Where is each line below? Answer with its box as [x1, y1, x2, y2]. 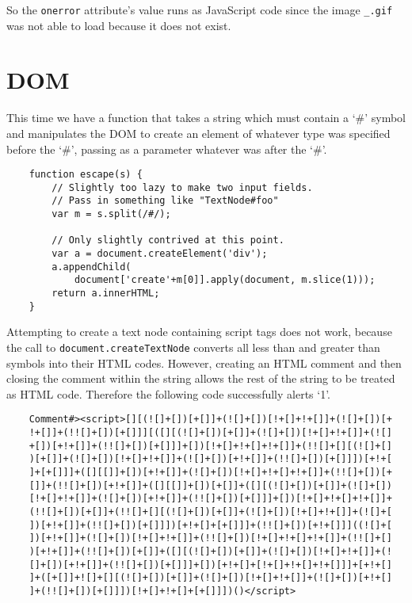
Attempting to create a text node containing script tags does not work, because [6, 323, 392, 340]
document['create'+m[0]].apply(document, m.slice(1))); [74, 274, 376, 286]
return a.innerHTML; [51, 288, 160, 300]
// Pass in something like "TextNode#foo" [51, 195, 279, 207]
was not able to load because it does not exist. [6, 17, 231, 33]
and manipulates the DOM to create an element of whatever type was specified [6, 124, 391, 141]
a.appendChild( [51, 261, 132, 273]
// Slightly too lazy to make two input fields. [51, 181, 313, 193]
